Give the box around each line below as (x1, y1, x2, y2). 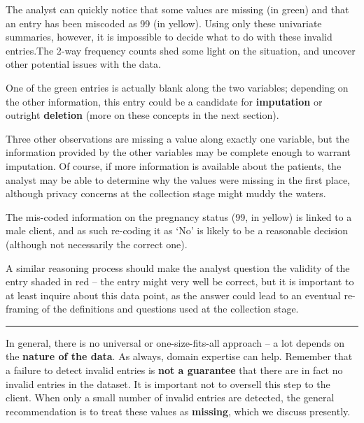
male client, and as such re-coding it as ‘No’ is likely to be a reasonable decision (6, 223, 348, 238)
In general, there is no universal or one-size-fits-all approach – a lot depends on (6, 335, 344, 350)
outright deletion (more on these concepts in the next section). (6, 108, 279, 122)
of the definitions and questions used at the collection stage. (41, 301, 299, 316)
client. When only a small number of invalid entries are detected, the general (6, 390, 335, 405)
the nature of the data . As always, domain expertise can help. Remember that (6, 349, 353, 364)
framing (6, 301, 39, 316)
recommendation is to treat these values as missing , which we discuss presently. (6, 403, 351, 418)
